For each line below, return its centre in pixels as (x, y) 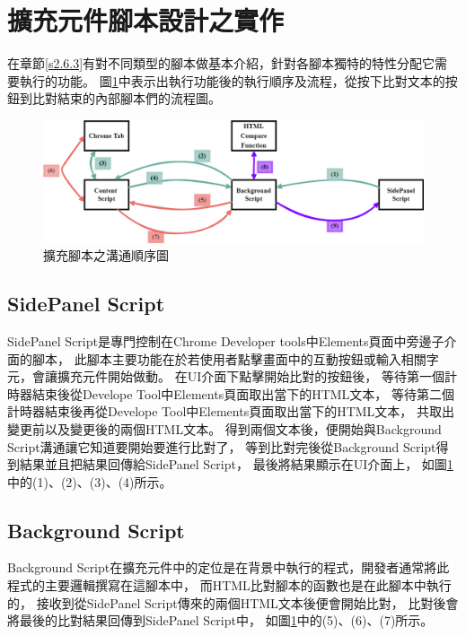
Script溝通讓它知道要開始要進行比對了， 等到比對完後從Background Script (222, 446)
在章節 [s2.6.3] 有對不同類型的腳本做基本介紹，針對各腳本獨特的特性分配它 (221, 63)
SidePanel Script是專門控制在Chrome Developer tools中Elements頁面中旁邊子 (226, 340)
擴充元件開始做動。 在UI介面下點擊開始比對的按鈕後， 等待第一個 (251, 376)
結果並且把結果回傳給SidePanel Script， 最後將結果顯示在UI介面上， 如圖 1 (236, 464)
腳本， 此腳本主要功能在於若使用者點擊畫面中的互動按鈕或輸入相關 (229, 358)
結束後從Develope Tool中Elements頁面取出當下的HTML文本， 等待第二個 (243, 393)
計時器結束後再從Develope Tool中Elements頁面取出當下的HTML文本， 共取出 (231, 411)
